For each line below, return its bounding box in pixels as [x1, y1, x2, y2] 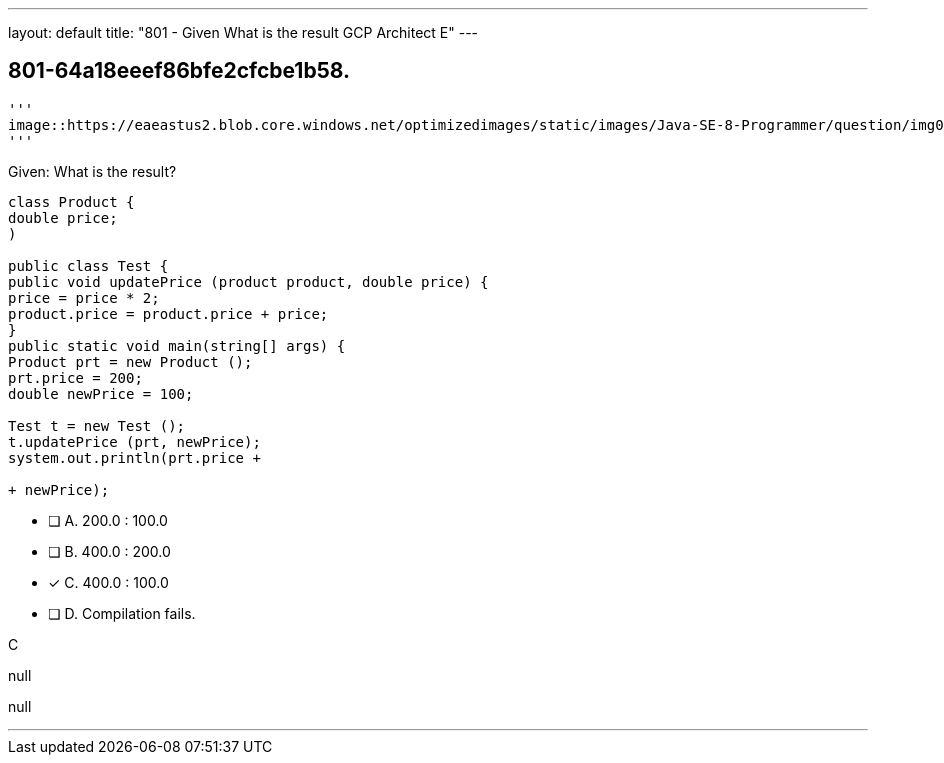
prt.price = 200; [8, 369, 143, 386]
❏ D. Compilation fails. [48, 604, 196, 622]
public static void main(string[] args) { [8, 337, 346, 354]
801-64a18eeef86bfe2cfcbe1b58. [8, 58, 350, 84]
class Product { [8, 193, 135, 210]
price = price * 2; [8, 289, 160, 306]
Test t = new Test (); [8, 417, 186, 434]
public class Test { [8, 257, 169, 274]
